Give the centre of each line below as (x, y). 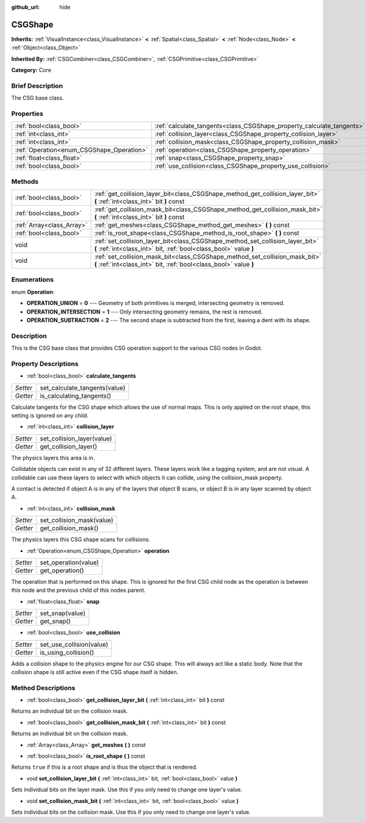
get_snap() (55, 621)
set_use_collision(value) (74, 644)
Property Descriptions (45, 364)
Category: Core (31, 70)
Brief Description (37, 85)
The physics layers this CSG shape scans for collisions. (81, 539)
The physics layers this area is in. (53, 458)
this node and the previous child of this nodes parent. (78, 590)
